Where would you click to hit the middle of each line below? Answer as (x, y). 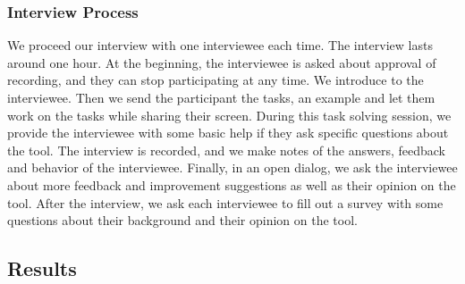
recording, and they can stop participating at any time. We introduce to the (216, 80)
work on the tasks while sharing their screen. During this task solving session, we (229, 115)
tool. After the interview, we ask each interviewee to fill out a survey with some (225, 202)
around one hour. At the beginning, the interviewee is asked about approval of (222, 62)
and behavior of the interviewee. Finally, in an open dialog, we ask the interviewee (232, 167)
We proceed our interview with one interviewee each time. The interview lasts (220, 45)
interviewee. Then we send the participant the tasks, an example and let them (221, 97)
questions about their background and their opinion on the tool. (182, 220)
